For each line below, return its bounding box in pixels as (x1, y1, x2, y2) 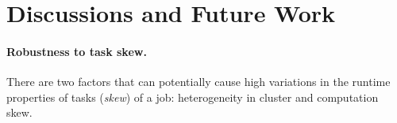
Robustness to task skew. (6, 43, 147, 59)
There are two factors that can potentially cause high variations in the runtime (6, 73, 391, 90)
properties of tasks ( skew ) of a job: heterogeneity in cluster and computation (6, 88, 379, 105)
